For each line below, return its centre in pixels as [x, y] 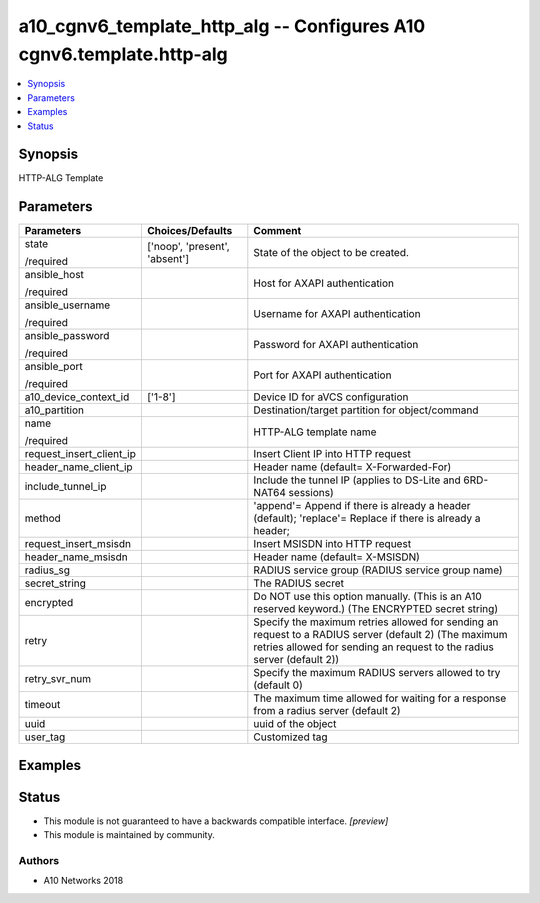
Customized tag [291, 737]
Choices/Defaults [189, 231]
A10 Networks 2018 [83, 881]
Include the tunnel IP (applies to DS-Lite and [357, 480]
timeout [42, 705]
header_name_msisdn [76, 557]
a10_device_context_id [77, 397]
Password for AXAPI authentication [336, 345]
